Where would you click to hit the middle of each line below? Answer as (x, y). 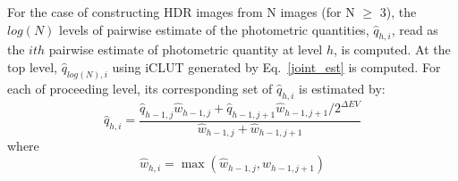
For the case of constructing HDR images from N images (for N (181, 12)
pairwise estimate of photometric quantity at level (186, 49)
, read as (415, 29)
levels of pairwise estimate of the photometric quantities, (214, 29)
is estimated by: (342, 88)
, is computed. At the (392, 49)
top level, (32, 66)
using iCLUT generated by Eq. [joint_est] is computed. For (276, 66)
